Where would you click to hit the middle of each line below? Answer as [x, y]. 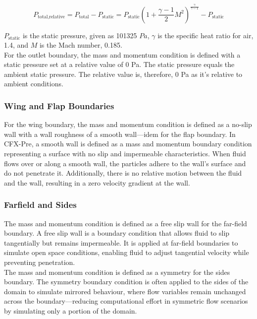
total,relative [51, 17]
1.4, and [16, 45]
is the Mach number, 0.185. [81, 45]
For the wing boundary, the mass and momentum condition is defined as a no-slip [128, 124]
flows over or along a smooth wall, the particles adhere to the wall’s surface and [125, 163]
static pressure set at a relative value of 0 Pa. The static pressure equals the [119, 64]
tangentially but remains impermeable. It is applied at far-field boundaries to [121, 242]
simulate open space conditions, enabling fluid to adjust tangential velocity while [127, 252]
